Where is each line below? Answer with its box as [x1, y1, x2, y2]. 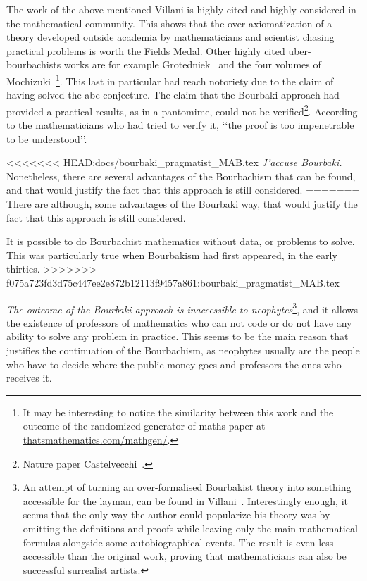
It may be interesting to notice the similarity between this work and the [23, 404, 334, 419]
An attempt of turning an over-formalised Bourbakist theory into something [23, 480, 352, 494]
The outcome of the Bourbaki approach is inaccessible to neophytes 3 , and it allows [6, 299, 358, 316]
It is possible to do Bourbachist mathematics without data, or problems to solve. [6, 234, 355, 249]
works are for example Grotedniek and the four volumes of [63, 57, 321, 72]
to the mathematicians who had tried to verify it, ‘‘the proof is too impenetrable [6, 118, 354, 132]
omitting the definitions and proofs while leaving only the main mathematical [23, 520, 358, 535]
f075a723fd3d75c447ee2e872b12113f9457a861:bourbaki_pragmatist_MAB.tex [6, 275, 340, 289]
